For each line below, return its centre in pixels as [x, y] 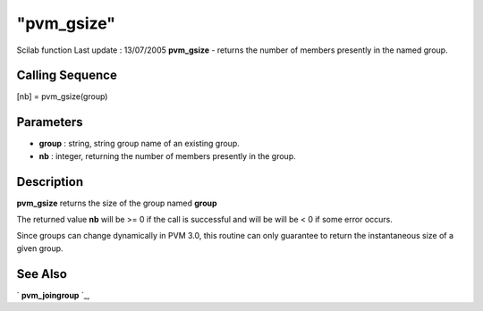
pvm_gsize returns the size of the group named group [117, 203]
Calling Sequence [67, 76]
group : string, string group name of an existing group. [140, 144]
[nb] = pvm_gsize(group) [62, 97]
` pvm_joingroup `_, [53, 295]
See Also [42, 274]
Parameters [50, 122]
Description [50, 182]
